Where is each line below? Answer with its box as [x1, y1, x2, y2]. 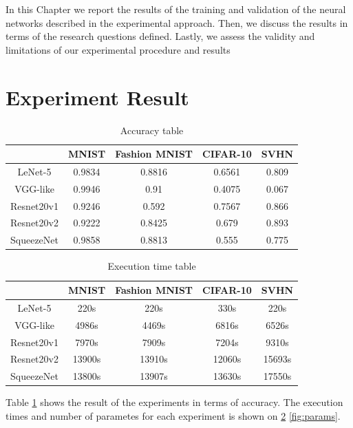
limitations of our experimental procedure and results [6, 42, 231, 56]
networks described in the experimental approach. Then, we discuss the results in [6, 15, 348, 30]
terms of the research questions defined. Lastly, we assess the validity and [6, 29, 315, 43]
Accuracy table [120, 122, 184, 137]
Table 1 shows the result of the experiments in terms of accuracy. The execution [6, 395, 343, 409]
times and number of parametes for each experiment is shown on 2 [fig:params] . [6, 408, 341, 422]
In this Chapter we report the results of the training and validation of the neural [6, 2, 346, 16]
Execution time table [107, 259, 196, 273]
